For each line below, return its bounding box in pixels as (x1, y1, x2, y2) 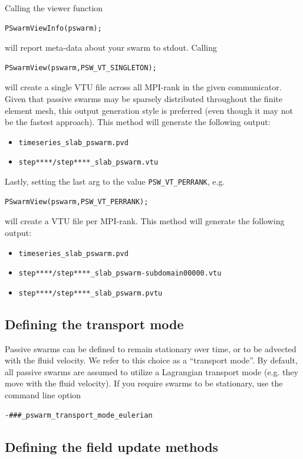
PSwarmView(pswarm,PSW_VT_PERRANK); (5, 197, 149, 206)
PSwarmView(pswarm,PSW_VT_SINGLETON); (5, 63, 157, 72)
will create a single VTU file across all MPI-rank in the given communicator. (5, 81, 282, 93)
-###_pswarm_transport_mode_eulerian (5, 411, 153, 419)
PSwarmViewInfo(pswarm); (5, 24, 102, 32)
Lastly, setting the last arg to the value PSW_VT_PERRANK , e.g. (5, 175, 225, 188)
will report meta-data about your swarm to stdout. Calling (5, 41, 218, 54)
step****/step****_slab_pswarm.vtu (18, 158, 159, 167)
